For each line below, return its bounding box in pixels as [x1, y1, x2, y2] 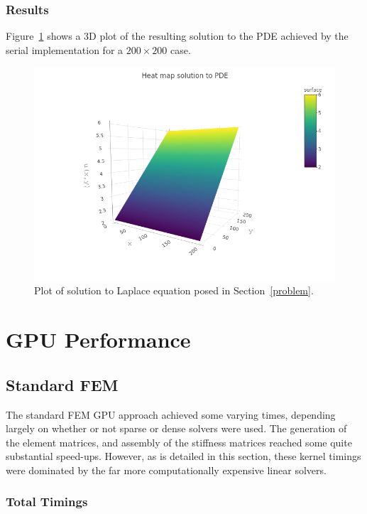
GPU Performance [6, 325, 191, 354]
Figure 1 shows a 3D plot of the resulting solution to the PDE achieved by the [6, 28, 349, 43]
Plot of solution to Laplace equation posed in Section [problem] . [34, 283, 314, 298]
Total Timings [6, 493, 88, 510]
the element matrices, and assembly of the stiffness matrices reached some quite [6, 434, 352, 449]
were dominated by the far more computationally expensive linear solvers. [6, 462, 327, 477]
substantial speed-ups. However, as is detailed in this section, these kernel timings [6, 449, 361, 464]
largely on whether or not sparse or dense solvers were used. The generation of [6, 421, 347, 436]
